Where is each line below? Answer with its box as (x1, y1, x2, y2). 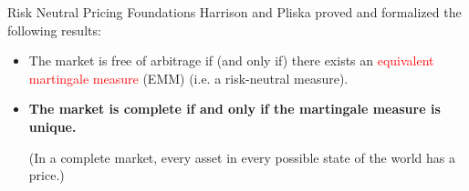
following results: (7, 20, 101, 39)
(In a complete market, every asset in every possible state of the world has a (28, 147, 456, 166)
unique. (28, 116, 77, 136)
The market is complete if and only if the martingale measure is (28, 99, 441, 118)
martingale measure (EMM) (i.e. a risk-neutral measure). (28, 68, 349, 87)
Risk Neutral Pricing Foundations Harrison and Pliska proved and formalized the (7, 3, 462, 21)
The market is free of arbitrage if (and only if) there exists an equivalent (28, 51, 434, 70)
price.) (28, 166, 65, 185)
